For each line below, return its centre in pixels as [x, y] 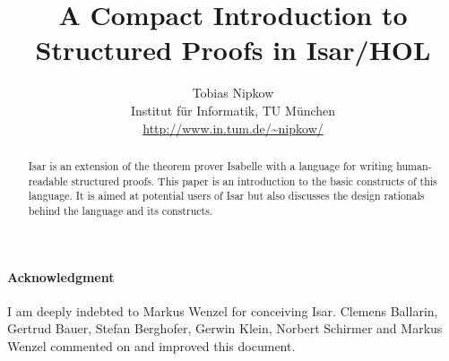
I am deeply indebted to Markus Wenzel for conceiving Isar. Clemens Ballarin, [223, 310]
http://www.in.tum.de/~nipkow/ [233, 128]
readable [48, 180]
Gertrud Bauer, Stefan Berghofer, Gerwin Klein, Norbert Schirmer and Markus [225, 328]
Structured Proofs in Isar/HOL [233, 50]
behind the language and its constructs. [121, 210]
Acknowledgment [61, 276]
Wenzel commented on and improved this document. [151, 345]
